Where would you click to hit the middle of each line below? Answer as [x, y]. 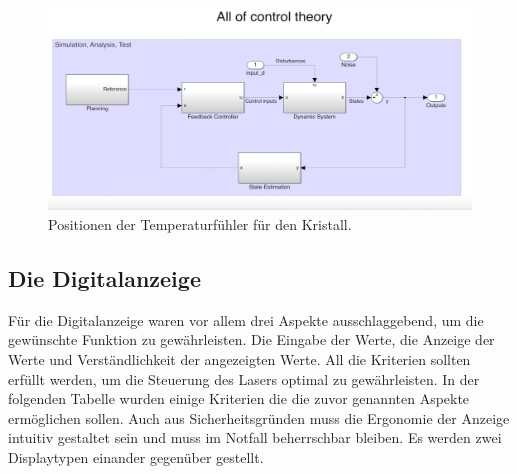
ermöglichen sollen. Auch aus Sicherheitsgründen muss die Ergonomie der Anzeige [259, 417]
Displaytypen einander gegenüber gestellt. [136, 457]
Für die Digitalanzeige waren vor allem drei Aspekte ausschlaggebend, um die [246, 319]
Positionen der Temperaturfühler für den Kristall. [200, 224]
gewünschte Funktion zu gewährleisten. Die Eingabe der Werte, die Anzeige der [251, 339]
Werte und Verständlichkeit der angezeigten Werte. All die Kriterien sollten [239, 359]
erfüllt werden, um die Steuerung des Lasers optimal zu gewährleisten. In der [244, 378]
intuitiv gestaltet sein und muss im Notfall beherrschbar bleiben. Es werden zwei [255, 437]
